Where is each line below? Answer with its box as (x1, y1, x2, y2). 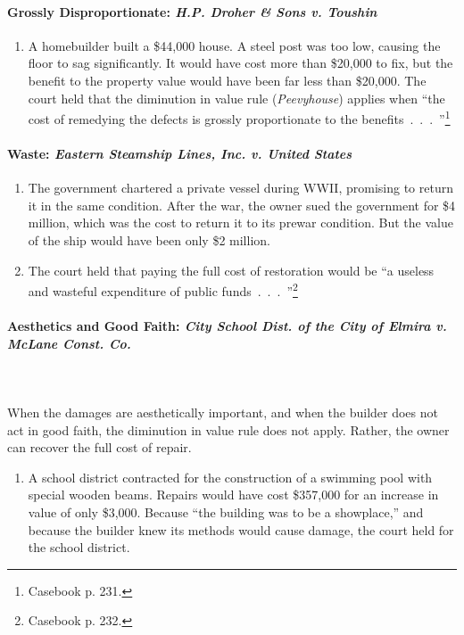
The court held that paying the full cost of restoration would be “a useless (28, 260, 435, 279)
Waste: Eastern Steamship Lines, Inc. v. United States (7, 144, 352, 163)
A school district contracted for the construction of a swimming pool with (28, 467, 433, 486)
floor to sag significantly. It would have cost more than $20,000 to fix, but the (28, 54, 453, 72)
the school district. (28, 538, 130, 557)
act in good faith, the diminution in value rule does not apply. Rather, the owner (7, 420, 450, 439)
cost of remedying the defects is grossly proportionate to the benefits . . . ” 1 (28, 107, 451, 128)
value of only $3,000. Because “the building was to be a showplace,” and (28, 502, 424, 521)
